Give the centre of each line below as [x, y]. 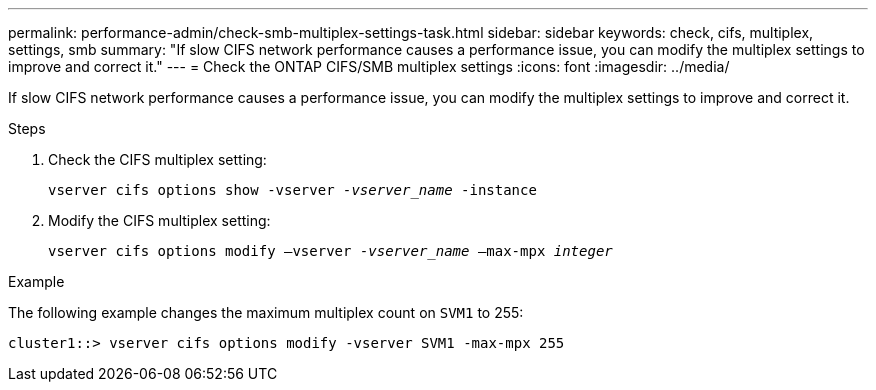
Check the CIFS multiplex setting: [157, 159]
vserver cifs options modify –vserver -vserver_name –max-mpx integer [330, 251]
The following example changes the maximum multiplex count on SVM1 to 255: [266, 312]
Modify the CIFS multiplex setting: [159, 220]
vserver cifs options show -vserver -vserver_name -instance [292, 190]
